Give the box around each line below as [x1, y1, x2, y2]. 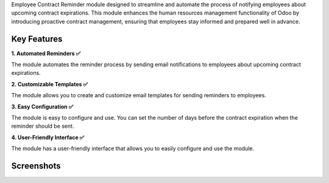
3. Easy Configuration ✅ [11, 103, 74, 110]
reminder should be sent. [11, 122, 74, 130]
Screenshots [11, 161, 61, 171]
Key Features [11, 33, 63, 44]
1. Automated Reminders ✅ [11, 49, 81, 57]
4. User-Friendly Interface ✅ [11, 134, 85, 141]
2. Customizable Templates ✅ [11, 80, 88, 88]
